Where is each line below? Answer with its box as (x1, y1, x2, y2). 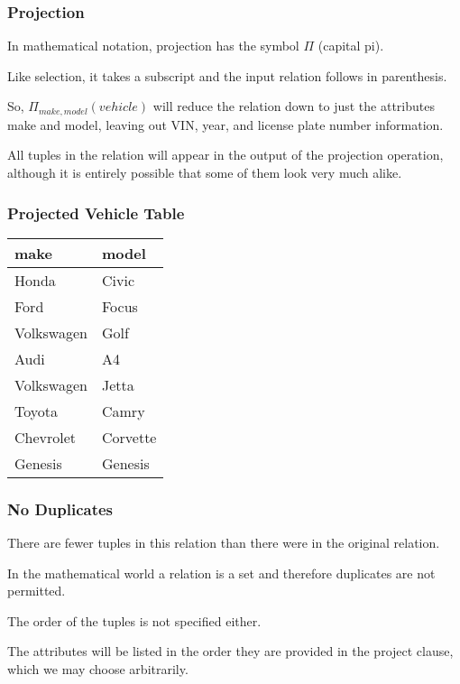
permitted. (7, 581, 66, 600)
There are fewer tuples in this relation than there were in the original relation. (7, 533, 440, 552)
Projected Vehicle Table (7, 201, 185, 224)
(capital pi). (317, 36, 384, 55)
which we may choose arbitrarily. (7, 660, 189, 679)
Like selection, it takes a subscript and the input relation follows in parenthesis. (7, 66, 447, 85)
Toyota (14, 400, 59, 421)
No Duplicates (7, 497, 114, 520)
